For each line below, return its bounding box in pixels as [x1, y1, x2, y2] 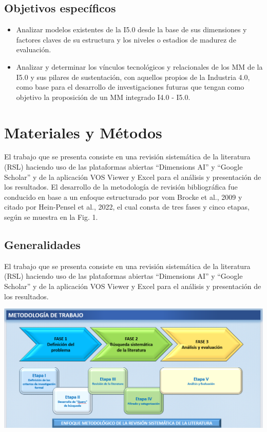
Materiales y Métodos [4, 121, 162, 142]
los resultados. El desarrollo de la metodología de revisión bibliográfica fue [4, 181, 238, 192]
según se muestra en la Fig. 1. [4, 212, 98, 222]
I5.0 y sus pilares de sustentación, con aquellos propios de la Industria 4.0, [16, 71, 250, 82]
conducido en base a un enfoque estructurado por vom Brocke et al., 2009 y [4, 191, 242, 202]
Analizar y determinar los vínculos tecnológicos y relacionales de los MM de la [16, 61, 263, 72]
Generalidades [4, 237, 81, 253]
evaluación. [16, 44, 51, 55]
